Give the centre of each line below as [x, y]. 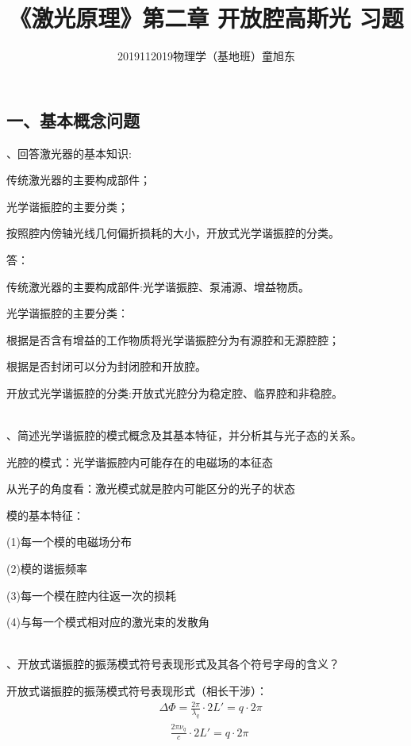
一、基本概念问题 [73, 119]
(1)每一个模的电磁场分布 [69, 542]
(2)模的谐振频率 [47, 569]
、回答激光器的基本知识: [69, 153]
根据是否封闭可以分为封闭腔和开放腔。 [106, 366]
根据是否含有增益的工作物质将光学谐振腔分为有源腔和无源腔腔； [173, 339]
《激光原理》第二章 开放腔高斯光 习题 [206, 18]
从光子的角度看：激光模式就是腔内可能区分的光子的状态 [151, 488]
